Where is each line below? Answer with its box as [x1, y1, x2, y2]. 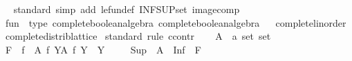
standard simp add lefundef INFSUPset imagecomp [13, 2, 240, 16]
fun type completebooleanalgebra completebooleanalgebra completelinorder [5, 15, 346, 29]
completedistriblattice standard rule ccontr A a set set [5, 29, 271, 43]
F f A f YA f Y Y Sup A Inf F [5, 42, 201, 56]
